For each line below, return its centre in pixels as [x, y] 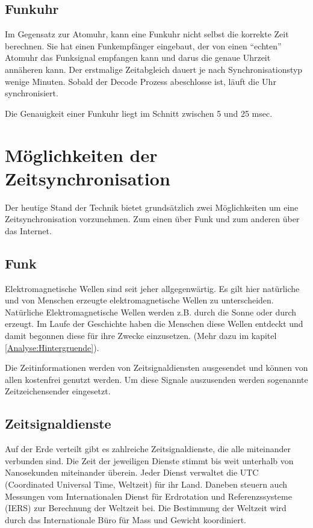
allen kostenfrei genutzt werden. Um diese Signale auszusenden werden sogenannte [156, 379]
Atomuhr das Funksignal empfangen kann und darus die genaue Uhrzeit [138, 57]
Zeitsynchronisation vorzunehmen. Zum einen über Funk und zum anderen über [152, 219]
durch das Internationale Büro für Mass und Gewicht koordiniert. [126, 519]
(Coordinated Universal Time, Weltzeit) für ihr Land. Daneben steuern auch [146, 484]
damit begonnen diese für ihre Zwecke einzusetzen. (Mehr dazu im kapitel [141, 336]
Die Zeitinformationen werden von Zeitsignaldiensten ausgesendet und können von [156, 368]
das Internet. [28, 230]
